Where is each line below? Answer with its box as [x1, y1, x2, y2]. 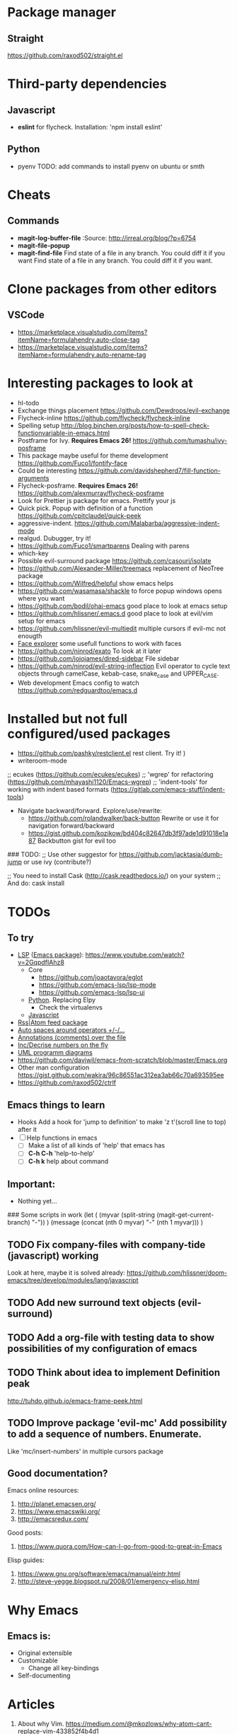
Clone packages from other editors [7, 281, 217, 297]
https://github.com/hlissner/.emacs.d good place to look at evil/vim [17, 609, 214, 618]
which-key [17, 549, 49, 557]
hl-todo [17, 398, 40, 407]
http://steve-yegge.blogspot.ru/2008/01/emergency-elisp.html [17, 1577, 200, 1585]
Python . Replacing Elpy [28, 995, 96, 1005]
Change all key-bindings [28, 1664, 99, 1672]
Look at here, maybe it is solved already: [7, 1268, 125, 1277]
